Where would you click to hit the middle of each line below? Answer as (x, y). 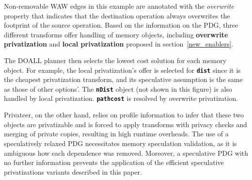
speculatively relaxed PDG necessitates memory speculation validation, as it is (120, 143)
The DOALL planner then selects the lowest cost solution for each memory (115, 60)
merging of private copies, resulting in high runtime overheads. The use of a (116, 134)
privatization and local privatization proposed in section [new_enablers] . (119, 44)
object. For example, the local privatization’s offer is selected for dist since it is (122, 70)
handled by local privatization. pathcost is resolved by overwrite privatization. (121, 98)
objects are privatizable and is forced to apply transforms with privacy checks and (126, 124)
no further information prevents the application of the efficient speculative (114, 162)
